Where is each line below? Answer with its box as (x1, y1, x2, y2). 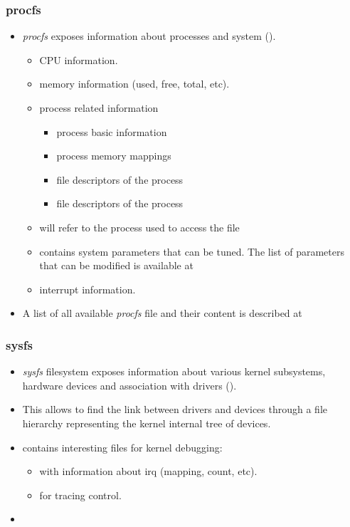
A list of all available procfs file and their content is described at (22, 306, 302, 320)
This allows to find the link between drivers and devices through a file (22, 402, 327, 417)
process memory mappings (56, 148, 171, 163)
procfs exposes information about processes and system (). (22, 28, 276, 43)
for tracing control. (39, 487, 122, 502)
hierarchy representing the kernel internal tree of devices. (22, 415, 271, 430)
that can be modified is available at (39, 258, 193, 273)
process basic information (56, 124, 167, 139)
